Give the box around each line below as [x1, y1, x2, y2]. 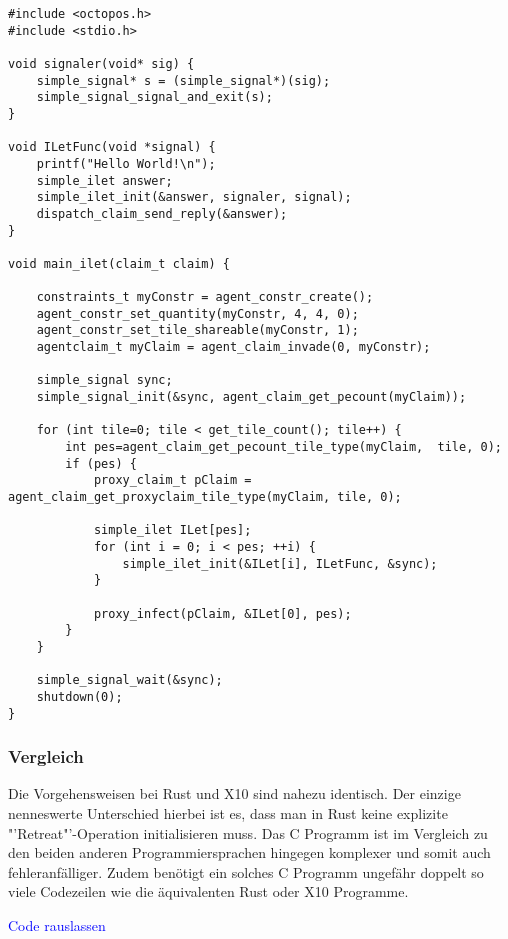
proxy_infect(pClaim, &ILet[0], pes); [93, 606, 352, 621]
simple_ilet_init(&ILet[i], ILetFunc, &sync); [122, 556, 438, 571]
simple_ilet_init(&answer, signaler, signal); [36, 190, 352, 205]
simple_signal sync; [36, 373, 173, 388]
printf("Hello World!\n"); [36, 156, 216, 171]
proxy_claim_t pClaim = [93, 473, 252, 488]
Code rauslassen [8, 915, 106, 935]
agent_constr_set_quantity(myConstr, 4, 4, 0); [36, 306, 359, 321]
